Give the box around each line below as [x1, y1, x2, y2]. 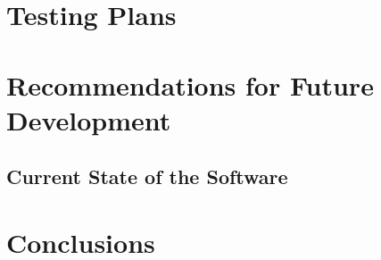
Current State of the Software [6, 163, 288, 190]
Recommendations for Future [6, 66, 374, 103]
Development [6, 101, 171, 138]
